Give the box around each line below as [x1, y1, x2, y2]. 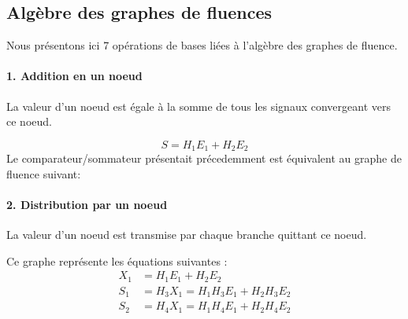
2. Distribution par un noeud [6, 196, 168, 213]
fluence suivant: [6, 165, 81, 181]
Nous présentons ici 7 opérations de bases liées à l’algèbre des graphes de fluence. [6, 37, 398, 53]
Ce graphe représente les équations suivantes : [6, 252, 228, 269]
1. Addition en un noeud [6, 68, 143, 84]
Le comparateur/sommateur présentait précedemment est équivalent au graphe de [6, 150, 402, 167]
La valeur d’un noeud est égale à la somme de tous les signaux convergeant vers [6, 97, 391, 114]
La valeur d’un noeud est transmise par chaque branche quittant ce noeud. [6, 226, 367, 243]
